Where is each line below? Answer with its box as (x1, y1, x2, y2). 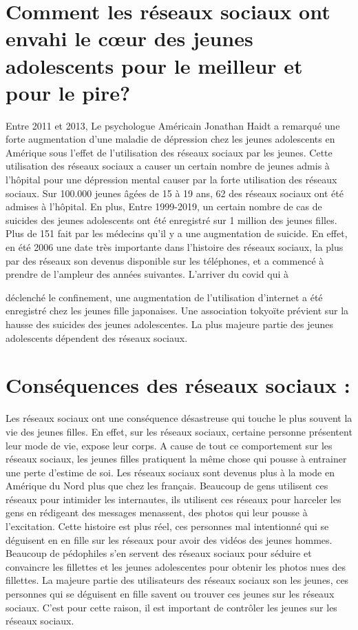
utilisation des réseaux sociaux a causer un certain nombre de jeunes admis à (6, 159, 330, 173)
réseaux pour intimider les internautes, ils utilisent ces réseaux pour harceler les (6, 491, 341, 506)
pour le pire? (6, 78, 131, 106)
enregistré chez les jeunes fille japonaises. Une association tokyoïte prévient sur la (6, 303, 349, 318)
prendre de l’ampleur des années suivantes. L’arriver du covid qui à (6, 267, 289, 281)
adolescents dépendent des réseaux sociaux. (6, 330, 188, 345)
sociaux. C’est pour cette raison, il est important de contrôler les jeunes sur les (6, 600, 337, 614)
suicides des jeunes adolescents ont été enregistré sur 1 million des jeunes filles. (6, 212, 337, 227)
